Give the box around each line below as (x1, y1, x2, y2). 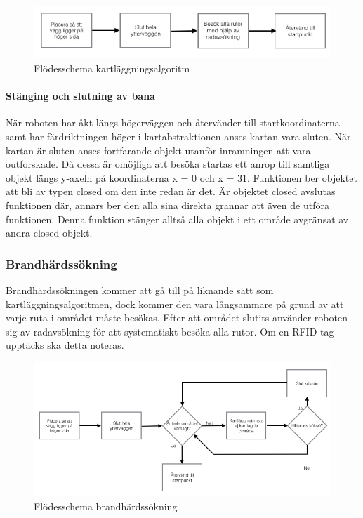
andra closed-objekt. (6, 225, 93, 240)
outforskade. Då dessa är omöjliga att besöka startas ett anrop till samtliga (6, 157, 330, 171)
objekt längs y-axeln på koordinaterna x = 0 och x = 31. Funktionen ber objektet (6, 170, 357, 185)
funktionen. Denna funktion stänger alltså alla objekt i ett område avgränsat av (6, 211, 349, 226)
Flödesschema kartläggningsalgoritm (34, 60, 190, 75)
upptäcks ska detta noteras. (6, 338, 124, 352)
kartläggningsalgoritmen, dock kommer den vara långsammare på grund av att (6, 296, 344, 311)
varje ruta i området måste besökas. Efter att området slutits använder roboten (6, 310, 348, 325)
